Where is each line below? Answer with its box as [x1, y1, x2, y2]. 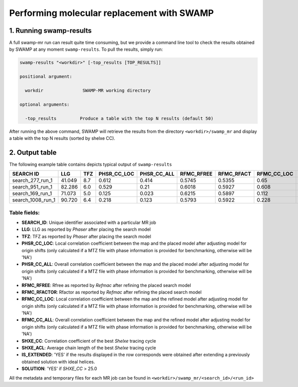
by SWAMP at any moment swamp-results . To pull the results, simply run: [9, 46, 163, 52]
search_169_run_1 [12, 190, 52, 197]
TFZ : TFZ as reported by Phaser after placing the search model [21, 233, 151, 239]
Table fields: [9, 209, 40, 216]
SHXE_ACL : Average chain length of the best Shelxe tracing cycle [21, 345, 156, 351]
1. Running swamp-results [9, 26, 92, 35]
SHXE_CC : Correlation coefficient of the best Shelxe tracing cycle [21, 338, 156, 344]
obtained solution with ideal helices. [21, 359, 95, 365]
